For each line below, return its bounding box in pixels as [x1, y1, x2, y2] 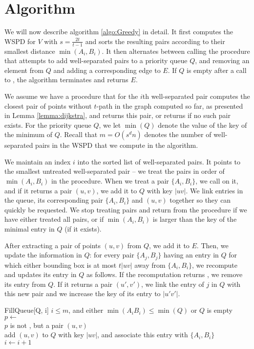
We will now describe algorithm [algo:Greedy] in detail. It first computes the [4, 26, 233, 37]
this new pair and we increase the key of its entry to [4, 288, 161, 299]
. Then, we [196, 240, 229, 250]
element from [4, 65, 44, 75]
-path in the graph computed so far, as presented [96, 100, 243, 111]
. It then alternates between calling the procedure [102, 46, 250, 56]
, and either [68, 305, 104, 315]
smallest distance [4, 46, 55, 56]
